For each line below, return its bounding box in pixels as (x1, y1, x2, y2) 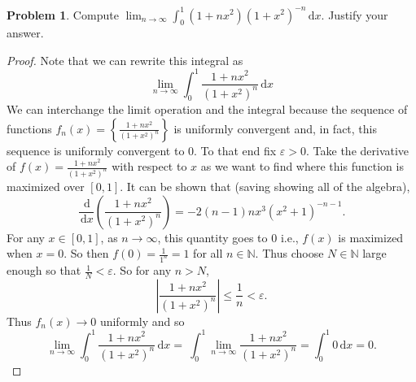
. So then (63, 245, 109, 262)
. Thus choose (255, 245, 324, 262)
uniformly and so (99, 312, 185, 329)
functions (7, 119, 52, 137)
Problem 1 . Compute (7, 6, 119, 23)
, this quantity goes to (157, 228, 268, 245)
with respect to (112, 158, 187, 175)
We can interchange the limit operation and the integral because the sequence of (7, 100, 408, 117)
